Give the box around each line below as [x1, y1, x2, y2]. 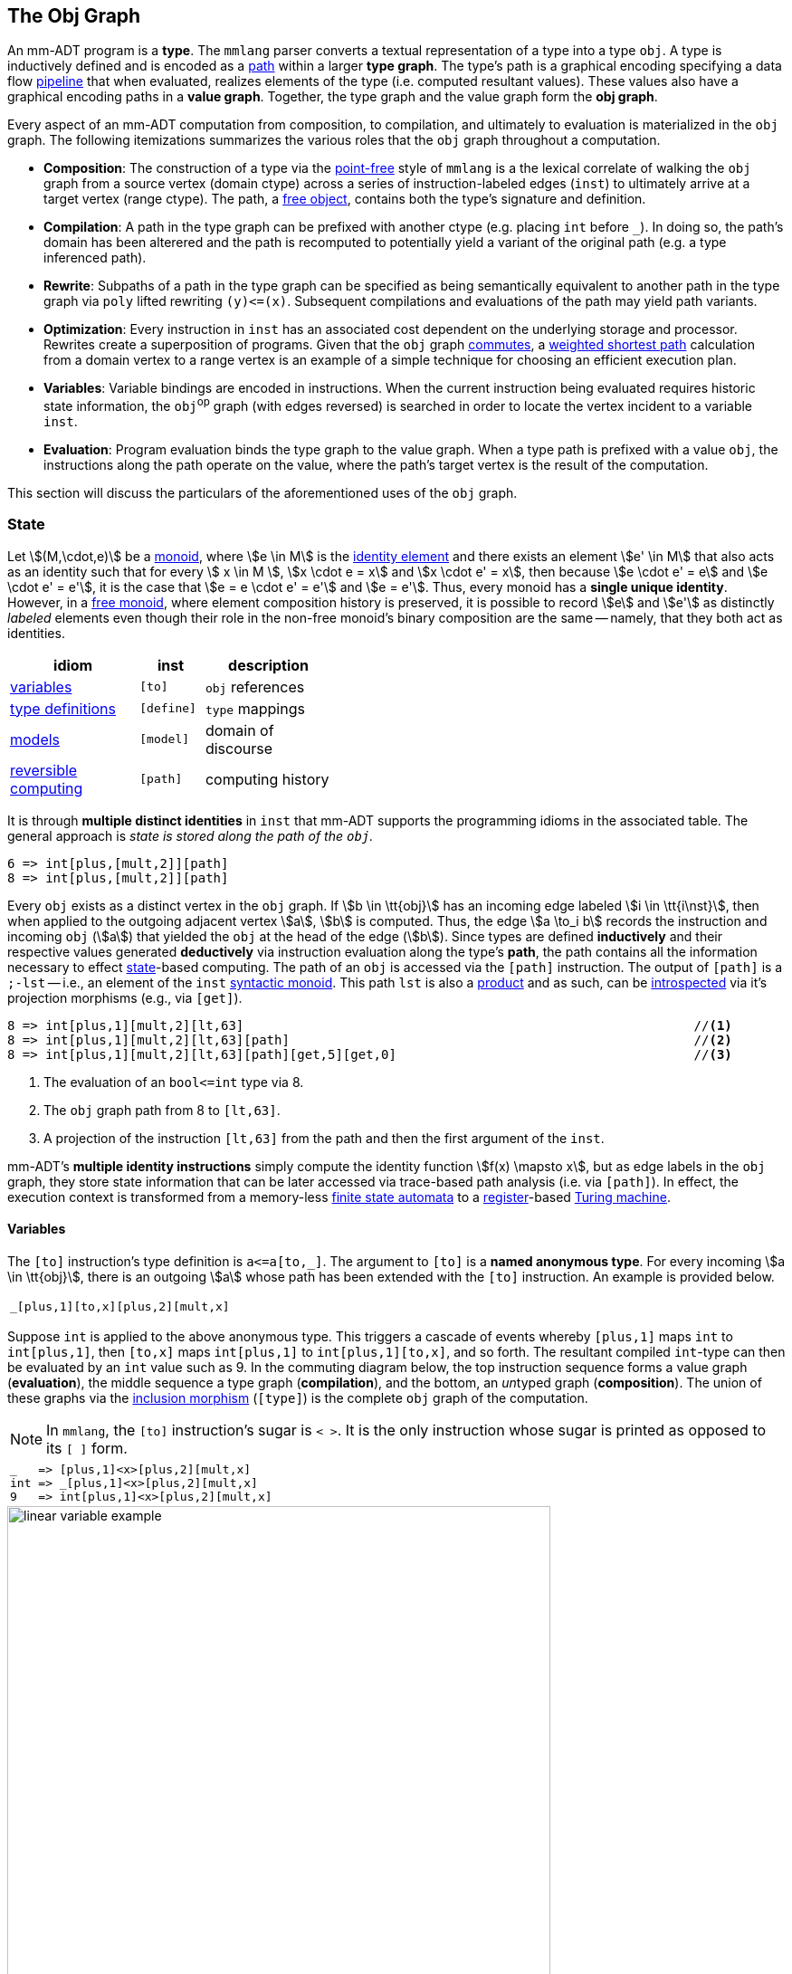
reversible [10, 760, 78, 779]
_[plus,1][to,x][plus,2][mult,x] [10, 1300, 230, 1314]
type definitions [10, 699, 117, 718]
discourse [205, 739, 272, 758]
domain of [205, 720, 274, 739]
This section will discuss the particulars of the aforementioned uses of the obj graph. [7, 485, 518, 501]
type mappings [205, 699, 305, 718]
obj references [205, 677, 305, 696]
